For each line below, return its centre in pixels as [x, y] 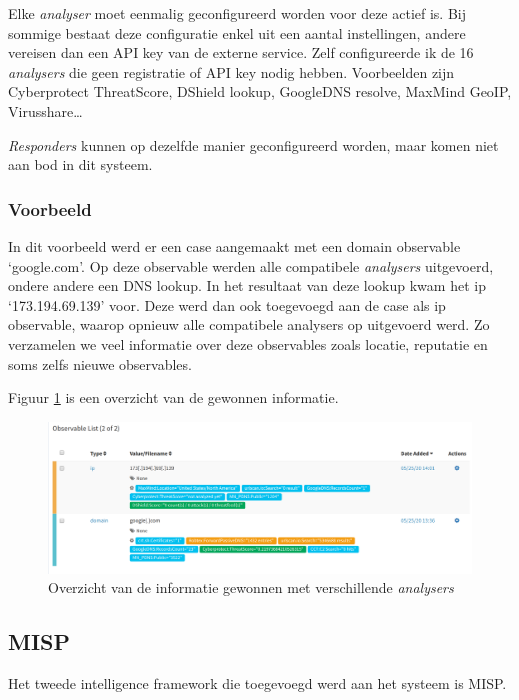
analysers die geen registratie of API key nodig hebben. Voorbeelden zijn [231, 71]
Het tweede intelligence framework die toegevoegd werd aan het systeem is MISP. [257, 683]
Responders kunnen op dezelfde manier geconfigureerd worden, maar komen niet [253, 144]
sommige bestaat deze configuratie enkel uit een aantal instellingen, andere [237, 32]
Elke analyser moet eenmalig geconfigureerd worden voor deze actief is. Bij [237, 13]
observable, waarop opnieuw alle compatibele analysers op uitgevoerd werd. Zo [249, 324]
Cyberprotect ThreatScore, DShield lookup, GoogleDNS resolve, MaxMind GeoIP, [260, 91]
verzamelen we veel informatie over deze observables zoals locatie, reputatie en [248, 343]
